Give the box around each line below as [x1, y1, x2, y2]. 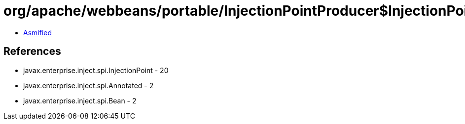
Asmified [23, 28, 52, 37]
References [3, 45, 61, 58]
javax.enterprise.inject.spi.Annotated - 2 [23, 81, 154, 90]
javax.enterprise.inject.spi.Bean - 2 [23, 96, 137, 105]
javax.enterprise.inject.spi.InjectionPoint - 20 [23, 66, 169, 74]
